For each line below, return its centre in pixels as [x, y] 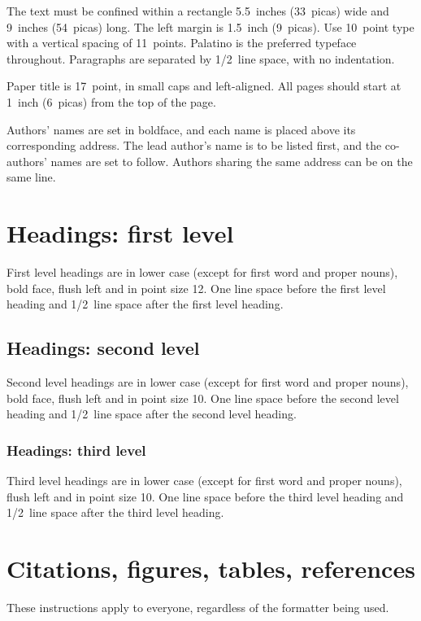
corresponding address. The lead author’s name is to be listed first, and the [194, 145]
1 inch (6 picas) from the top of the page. [111, 101]
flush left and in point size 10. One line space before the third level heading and [205, 496]
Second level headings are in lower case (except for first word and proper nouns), [208, 382]
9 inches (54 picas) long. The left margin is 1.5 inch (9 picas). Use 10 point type [210, 26]
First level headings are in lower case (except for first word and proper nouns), [202, 272]
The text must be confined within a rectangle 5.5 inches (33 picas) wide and [198, 11]
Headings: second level [103, 348]
